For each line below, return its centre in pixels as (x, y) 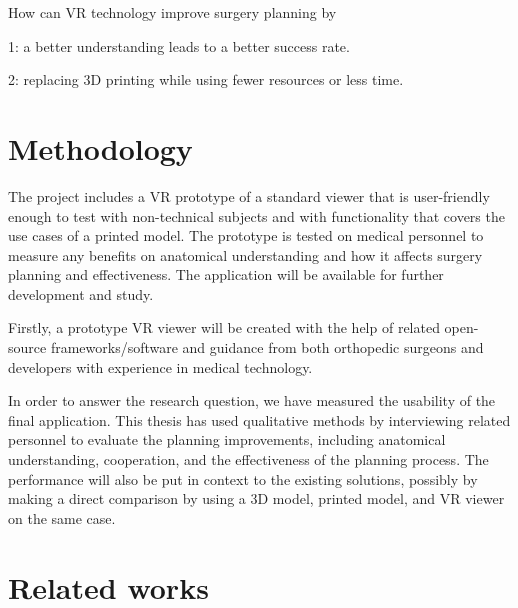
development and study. (81, 293)
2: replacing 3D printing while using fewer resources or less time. (206, 79)
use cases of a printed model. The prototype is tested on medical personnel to (246, 235)
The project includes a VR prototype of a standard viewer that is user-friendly (249, 195)
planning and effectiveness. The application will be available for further (226, 274)
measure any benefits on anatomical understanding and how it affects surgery (245, 254)
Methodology (100, 147)
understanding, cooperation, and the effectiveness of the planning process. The (248, 459)
